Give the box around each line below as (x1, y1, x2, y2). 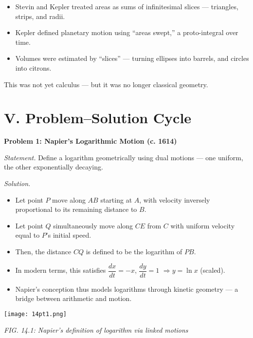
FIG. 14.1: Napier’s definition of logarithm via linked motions (4, 324, 188, 335)
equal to (15, 230, 40, 240)
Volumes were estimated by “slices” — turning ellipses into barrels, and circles (15, 53, 249, 63)
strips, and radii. (15, 11, 65, 21)
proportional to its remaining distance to (15, 204, 137, 214)
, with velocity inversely (139, 194, 210, 205)
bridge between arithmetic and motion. (15, 293, 132, 303)
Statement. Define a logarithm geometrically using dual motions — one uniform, (4, 152, 243, 162)
